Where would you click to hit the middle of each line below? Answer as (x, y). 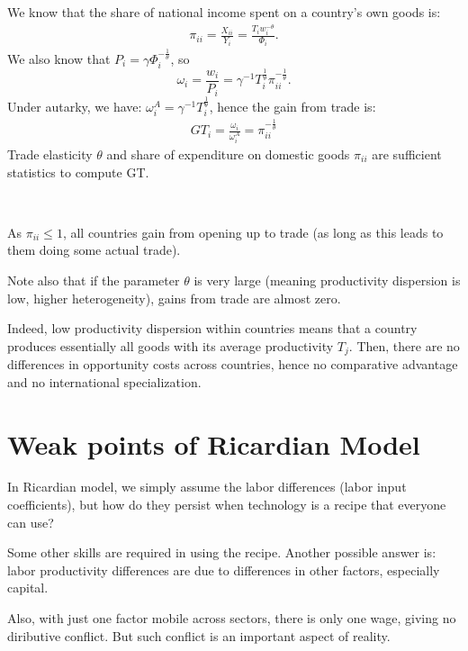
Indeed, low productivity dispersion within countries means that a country (212, 328)
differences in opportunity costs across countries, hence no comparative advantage (233, 364)
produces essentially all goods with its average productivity (171, 345)
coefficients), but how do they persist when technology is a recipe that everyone (227, 505)
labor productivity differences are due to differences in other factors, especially (224, 570)
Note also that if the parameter (94, 280)
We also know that (59, 59)
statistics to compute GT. (78, 172)
